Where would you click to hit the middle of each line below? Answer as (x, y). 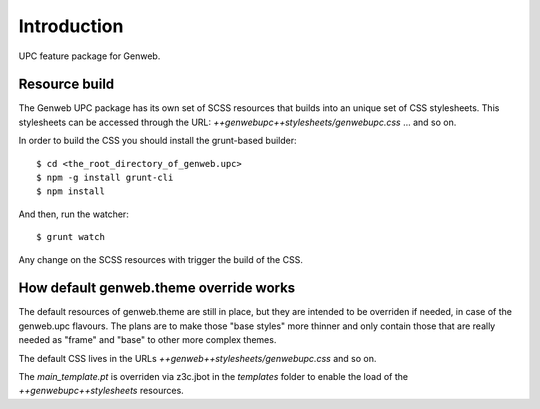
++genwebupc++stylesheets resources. (101, 391)
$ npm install (70, 191)
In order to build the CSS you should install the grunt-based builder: (157, 141)
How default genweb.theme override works (157, 288)
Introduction (71, 26)
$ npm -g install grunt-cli (105, 178)
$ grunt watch (70, 237)
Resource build (66, 84)
